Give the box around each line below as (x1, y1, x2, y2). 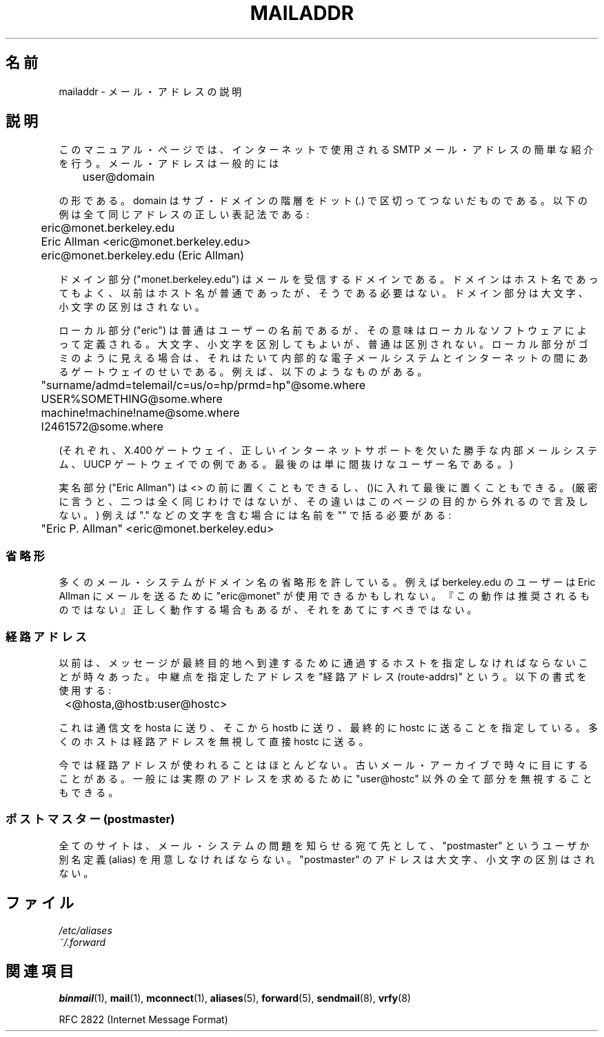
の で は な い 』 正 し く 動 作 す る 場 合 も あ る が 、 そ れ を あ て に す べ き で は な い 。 (59, 604, 477, 616)
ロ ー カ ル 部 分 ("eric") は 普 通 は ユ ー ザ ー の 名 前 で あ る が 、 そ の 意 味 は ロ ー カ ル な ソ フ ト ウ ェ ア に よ (59, 324, 587, 337)
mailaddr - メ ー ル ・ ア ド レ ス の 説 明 (59, 85, 242, 97)
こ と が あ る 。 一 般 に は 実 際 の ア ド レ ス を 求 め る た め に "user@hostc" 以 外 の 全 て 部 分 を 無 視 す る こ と (59, 772, 592, 784)
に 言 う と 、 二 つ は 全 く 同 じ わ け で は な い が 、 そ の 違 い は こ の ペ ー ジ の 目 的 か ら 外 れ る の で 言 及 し (59, 495, 588, 508)
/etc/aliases (59, 924, 112, 936)
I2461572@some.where (41, 419, 163, 434)
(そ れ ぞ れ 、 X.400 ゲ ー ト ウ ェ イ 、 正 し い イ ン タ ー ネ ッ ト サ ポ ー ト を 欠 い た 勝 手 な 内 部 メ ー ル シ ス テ (59, 444, 598, 457)
